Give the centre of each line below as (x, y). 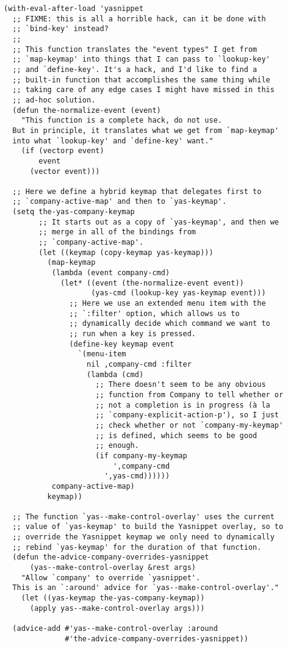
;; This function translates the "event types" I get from (135, 49)
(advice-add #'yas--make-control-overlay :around (115, 629)
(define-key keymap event (122, 344)
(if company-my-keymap (141, 455)
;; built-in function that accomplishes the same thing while (141, 80)
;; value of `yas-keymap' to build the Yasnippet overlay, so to (148, 527)
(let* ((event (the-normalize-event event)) (152, 283)
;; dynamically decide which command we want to (170, 324)
